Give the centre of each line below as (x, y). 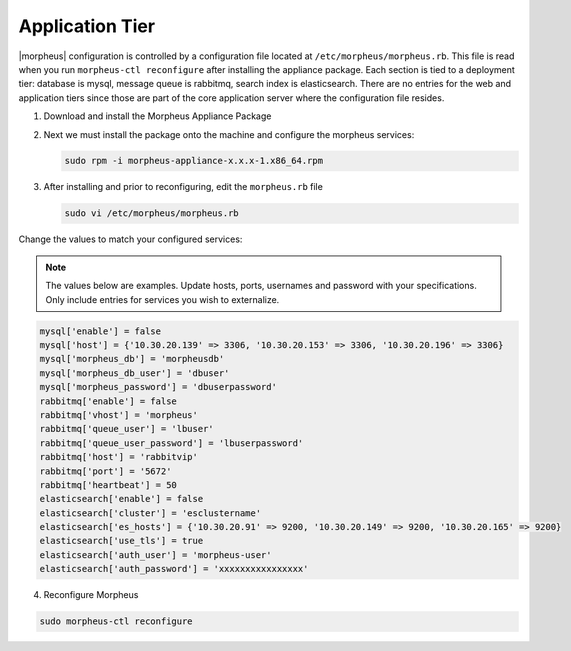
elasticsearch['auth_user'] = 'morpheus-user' (155, 554)
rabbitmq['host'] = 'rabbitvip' (119, 457)
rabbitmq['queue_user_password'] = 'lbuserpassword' (171, 443)
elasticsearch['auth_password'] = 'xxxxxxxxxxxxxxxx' (174, 569)
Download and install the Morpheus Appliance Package (157, 116)
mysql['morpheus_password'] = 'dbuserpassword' (158, 387)
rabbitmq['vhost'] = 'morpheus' (119, 414)
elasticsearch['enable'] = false (121, 499)
